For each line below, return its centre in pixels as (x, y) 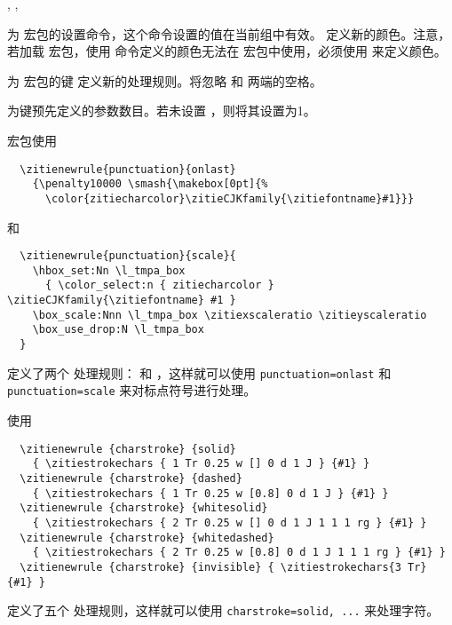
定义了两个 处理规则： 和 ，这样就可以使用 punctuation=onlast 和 (199, 372)
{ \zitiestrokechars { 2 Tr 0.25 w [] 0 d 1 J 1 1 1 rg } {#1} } (230, 522)
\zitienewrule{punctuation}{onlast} (128, 169)
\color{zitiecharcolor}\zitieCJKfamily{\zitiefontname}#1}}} (230, 198)
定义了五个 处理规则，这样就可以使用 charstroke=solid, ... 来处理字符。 (223, 610)
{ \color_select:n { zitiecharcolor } (159, 285)
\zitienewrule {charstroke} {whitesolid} (144, 508)
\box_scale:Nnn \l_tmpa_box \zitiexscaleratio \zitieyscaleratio (230, 315)
